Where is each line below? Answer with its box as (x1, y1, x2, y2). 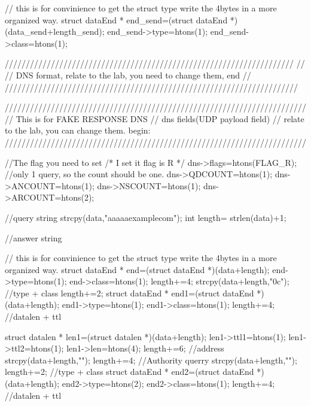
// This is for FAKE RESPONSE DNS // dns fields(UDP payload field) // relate (5, 112, 304, 125)
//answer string (5, 231, 62, 244)
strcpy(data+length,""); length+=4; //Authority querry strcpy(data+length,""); (5, 353, 297, 366)
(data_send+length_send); (5, 25, 105, 38)
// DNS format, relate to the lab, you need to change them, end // (5, 68, 251, 81)
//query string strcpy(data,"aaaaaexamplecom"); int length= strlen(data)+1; (5, 211, 286, 223)
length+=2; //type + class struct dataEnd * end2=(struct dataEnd (5, 365, 254, 378)
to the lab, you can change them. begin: (5, 124, 151, 137)
